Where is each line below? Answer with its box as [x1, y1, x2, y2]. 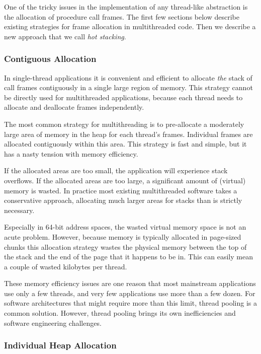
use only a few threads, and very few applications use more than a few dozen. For [4, 288, 255, 298]
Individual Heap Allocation [4, 339, 117, 351]
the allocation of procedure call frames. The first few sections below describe [4, 11, 239, 22]
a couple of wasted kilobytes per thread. [4, 261, 127, 271]
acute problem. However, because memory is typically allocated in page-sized [4, 231, 241, 242]
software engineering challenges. [4, 317, 102, 328]
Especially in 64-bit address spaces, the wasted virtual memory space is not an [4, 222, 246, 232]
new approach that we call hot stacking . [4, 31, 126, 41]
